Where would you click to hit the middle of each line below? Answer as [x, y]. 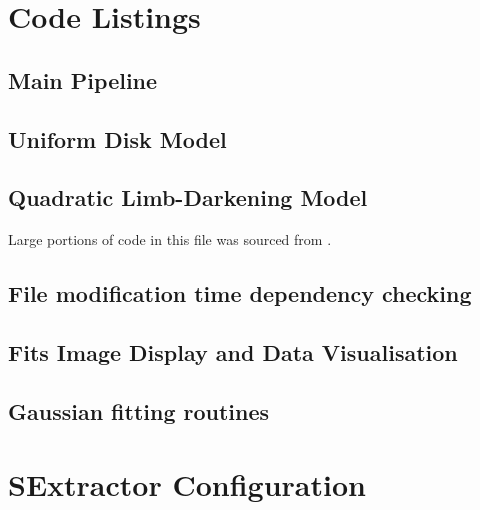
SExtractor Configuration [187, 484]
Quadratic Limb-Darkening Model [188, 197]
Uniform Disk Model [117, 138]
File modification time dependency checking [240, 293]
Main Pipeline [83, 79]
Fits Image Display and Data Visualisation [233, 351]
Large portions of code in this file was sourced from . [170, 239]
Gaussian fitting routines [139, 410]
